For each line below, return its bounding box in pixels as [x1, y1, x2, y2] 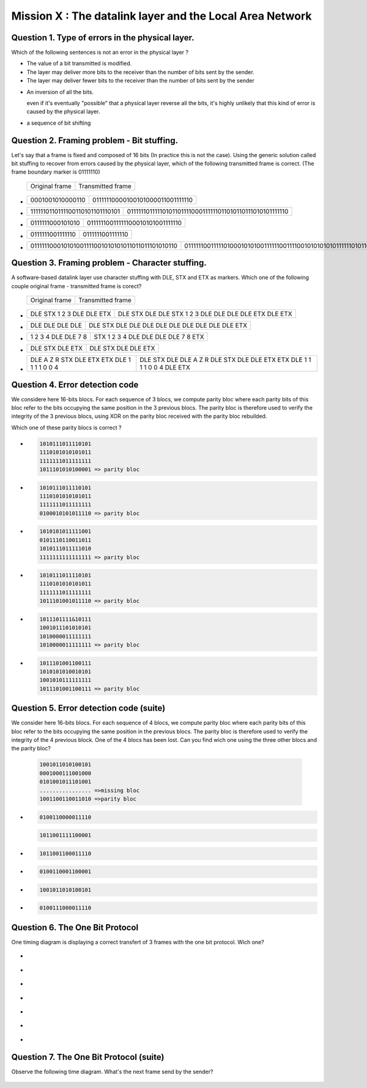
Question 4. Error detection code [11, 379, 139, 390]
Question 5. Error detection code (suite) [11, 703, 166, 714]
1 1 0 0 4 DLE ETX [139, 363, 191, 372]
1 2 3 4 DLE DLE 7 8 [30, 333, 87, 341]
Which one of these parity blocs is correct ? [11, 424, 122, 431]
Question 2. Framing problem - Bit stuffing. [11, 135, 179, 146]
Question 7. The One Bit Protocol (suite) [11, 1052, 165, 1062]
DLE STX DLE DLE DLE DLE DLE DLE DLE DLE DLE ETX [89, 321, 248, 330]
